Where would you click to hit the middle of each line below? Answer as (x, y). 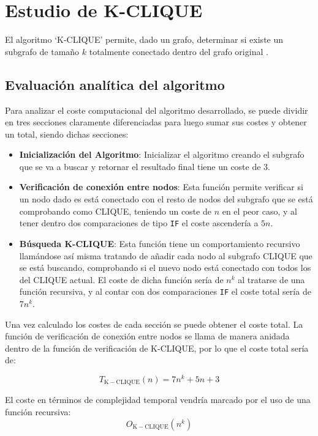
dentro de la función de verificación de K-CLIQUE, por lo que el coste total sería (157, 348)
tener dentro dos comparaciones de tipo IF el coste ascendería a (139, 223)
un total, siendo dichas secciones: (67, 134)
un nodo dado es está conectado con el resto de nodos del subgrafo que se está (166, 199)
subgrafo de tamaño (42, 51)
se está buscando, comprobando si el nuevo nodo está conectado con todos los (165, 268)
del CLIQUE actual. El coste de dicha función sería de (121, 279)
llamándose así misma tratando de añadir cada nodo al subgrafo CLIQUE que (166, 255)
